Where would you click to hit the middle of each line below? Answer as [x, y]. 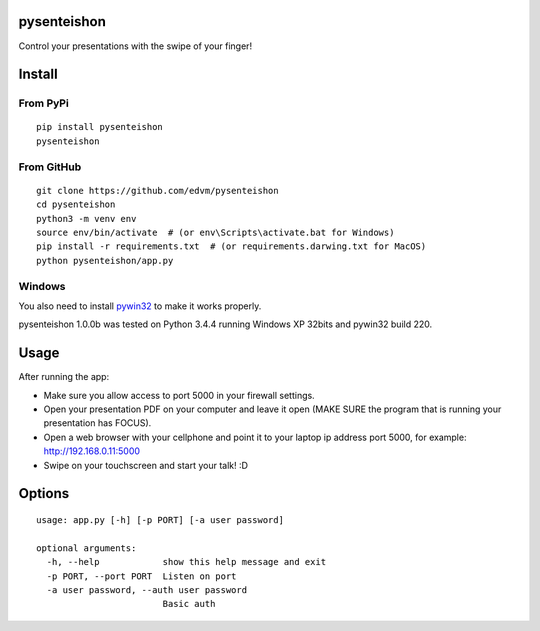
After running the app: [64, 377]
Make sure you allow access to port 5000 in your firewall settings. [179, 395]
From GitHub [50, 167]
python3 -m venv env [86, 218]
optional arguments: [86, 548]
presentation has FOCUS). [97, 423]
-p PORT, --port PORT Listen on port [141, 576]
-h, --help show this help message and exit [186, 562]
